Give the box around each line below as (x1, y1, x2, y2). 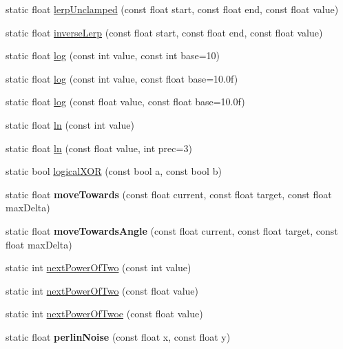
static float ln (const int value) (6, 117, 134, 131)
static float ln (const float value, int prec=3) (6, 140, 192, 155)
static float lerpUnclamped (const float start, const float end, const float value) (6, 2, 339, 16)
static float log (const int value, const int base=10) (6, 48, 220, 63)
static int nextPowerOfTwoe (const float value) (6, 306, 203, 321)
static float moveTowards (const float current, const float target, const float (6, 187, 332, 201)
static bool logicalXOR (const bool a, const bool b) (6, 164, 222, 178)
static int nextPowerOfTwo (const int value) (6, 260, 191, 275)
